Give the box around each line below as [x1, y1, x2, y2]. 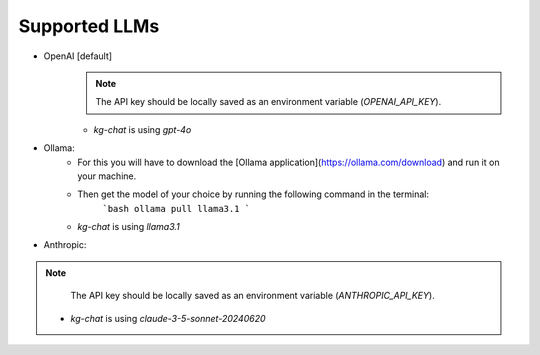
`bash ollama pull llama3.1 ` [102, 203, 251, 214]
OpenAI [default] [43, 50, 113, 62]
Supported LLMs [18, 15, 160, 37]
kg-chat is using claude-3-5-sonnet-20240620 [70, 312, 266, 324]
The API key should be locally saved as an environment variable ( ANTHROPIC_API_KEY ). [70, 290, 435, 302]
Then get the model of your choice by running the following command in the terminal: [77, 188, 430, 200]
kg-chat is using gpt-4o [93, 123, 192, 135]
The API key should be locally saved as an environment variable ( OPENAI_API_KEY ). [95, 96, 442, 108]
